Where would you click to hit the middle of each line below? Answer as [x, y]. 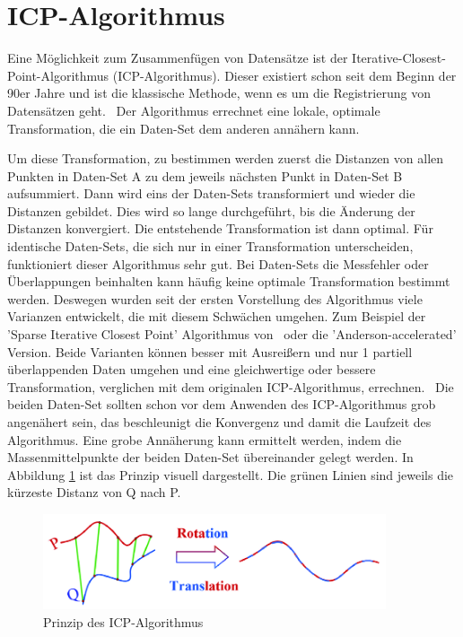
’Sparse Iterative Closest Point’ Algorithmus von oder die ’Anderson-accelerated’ [232, 334]
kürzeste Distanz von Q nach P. [94, 492]
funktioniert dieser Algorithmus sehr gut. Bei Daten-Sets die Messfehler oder [218, 263]
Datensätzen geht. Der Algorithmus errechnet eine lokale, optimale [194, 110]
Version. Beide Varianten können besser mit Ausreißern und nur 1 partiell [210, 351]
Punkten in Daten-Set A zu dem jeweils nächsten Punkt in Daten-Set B [205, 175]
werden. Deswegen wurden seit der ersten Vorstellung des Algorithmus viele [215, 298]
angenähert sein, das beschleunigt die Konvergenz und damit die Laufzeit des [219, 422]
